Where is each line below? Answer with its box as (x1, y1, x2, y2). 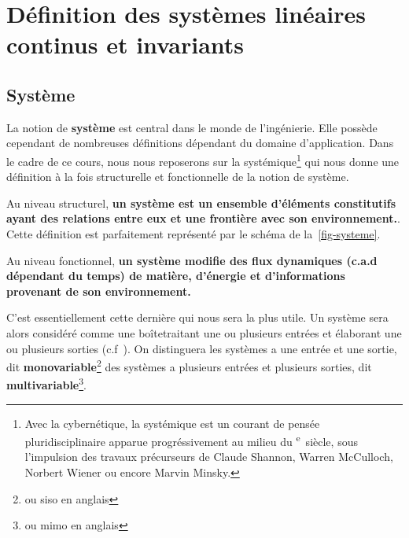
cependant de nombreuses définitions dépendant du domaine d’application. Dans (6, 134, 394, 151)
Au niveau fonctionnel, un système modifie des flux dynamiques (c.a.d (6, 252, 378, 268)
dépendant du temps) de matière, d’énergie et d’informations (6, 267, 345, 284)
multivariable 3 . (6, 374, 87, 393)
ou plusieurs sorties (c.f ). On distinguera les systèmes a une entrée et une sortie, (6, 340, 397, 356)
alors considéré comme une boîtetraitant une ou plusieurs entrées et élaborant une (6, 324, 402, 341)
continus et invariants (6, 28, 245, 61)
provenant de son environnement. (6, 282, 191, 299)
